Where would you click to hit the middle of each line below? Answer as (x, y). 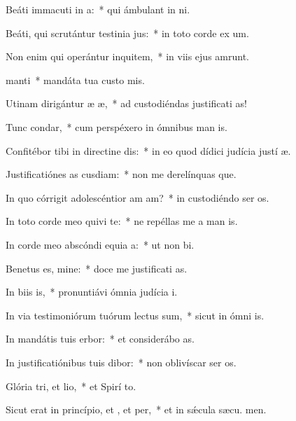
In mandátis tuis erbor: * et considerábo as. (100, 339)
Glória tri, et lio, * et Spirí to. (71, 386)
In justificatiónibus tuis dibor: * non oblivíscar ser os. (121, 362)
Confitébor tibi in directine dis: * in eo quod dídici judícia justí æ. (148, 150)
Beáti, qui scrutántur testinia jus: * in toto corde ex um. (127, 33)
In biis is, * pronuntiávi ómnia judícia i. (92, 292)
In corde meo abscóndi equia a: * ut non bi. (100, 244)
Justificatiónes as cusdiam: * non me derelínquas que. (121, 174)
